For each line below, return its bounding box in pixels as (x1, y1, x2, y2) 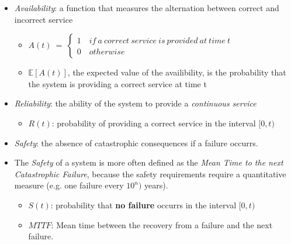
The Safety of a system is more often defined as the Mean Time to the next (14, 156, 283, 169)
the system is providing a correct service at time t (28, 77, 207, 90)
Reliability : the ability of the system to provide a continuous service (14, 97, 257, 109)
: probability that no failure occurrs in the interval (50, 198, 237, 211)
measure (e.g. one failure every (14, 179, 124, 191)
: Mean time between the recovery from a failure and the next (51, 218, 273, 231)
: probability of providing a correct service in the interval (51, 116, 256, 129)
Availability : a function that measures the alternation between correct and (14, 2, 279, 13)
